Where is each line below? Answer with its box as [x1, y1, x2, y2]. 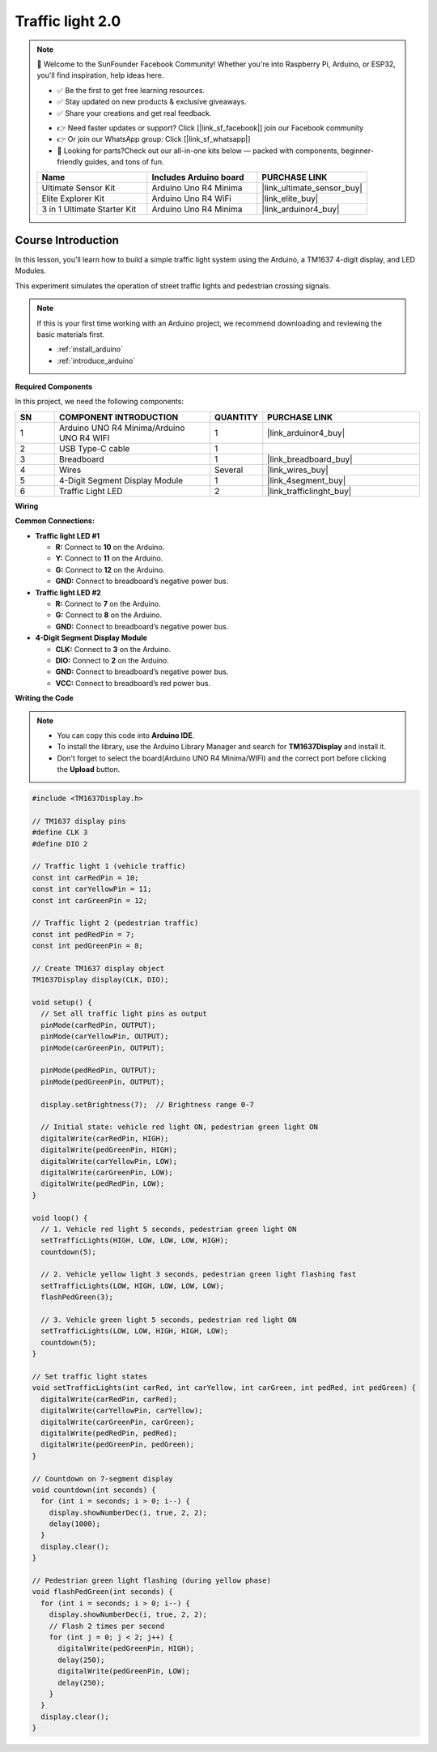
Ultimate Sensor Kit [41, 182, 116, 194]
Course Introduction [15, 233, 119, 247]
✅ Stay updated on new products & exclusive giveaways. [57, 97, 247, 107]
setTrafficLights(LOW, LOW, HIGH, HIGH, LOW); [40, 1327, 229, 1336]
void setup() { [32, 998, 92, 1008]
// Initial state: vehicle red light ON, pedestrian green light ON [40, 1123, 319, 1132]
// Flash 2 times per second [49, 1621, 165, 1631]
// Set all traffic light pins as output [40, 1009, 208, 1018]
